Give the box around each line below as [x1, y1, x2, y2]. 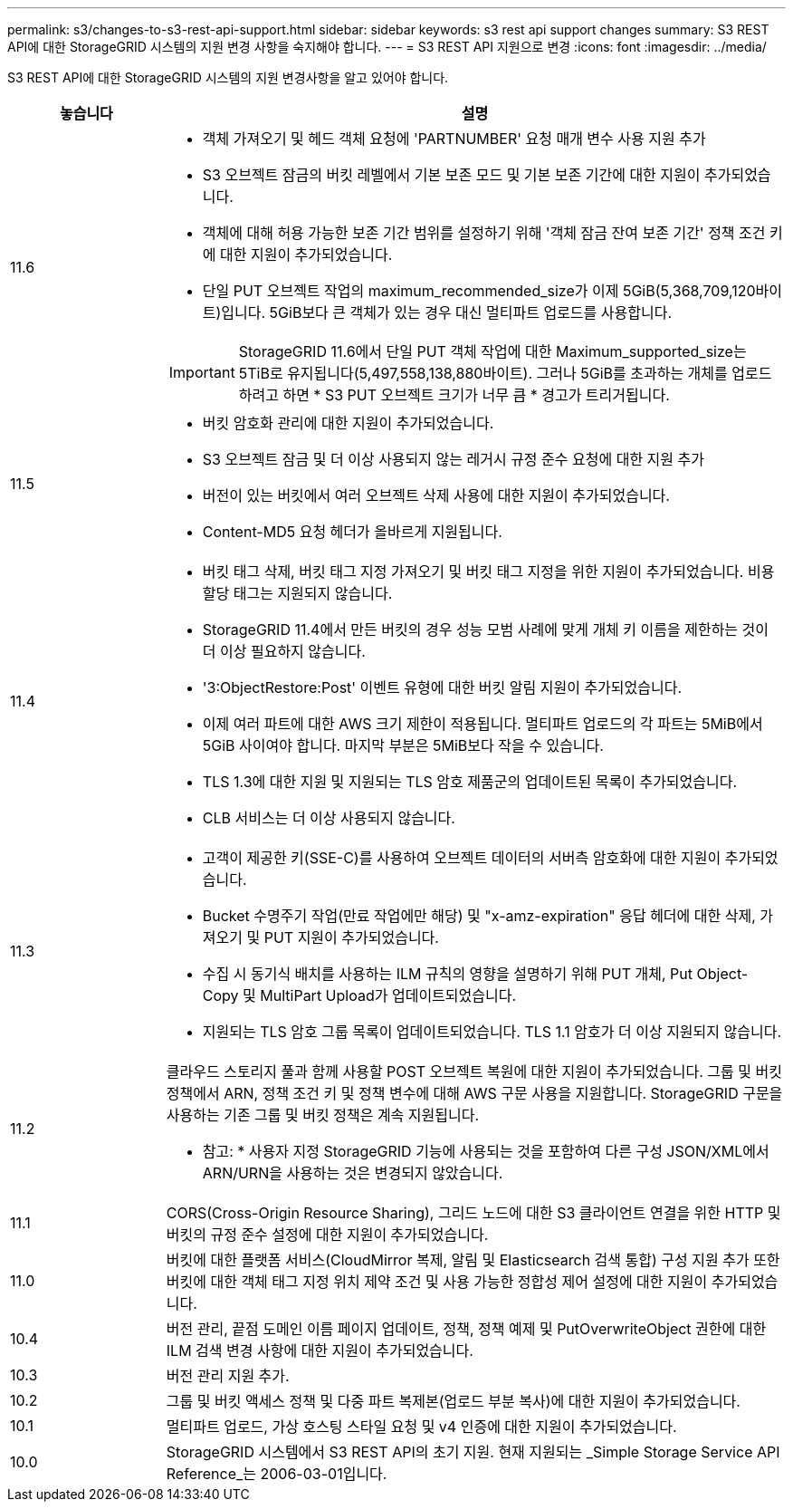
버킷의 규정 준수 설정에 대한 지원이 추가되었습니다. [166, 1225, 489, 1244]
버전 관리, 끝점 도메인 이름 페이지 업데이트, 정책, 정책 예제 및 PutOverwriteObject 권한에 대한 [166, 1320, 767, 1338]
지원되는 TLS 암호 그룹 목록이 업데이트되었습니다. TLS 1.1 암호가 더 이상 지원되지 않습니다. [202, 1023, 782, 1041]
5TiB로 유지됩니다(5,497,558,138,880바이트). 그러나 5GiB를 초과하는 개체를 [238, 364, 728, 382]
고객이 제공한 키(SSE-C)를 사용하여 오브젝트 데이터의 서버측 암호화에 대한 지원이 [202, 849, 721, 867]
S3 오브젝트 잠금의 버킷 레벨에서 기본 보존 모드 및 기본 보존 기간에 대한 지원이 [202, 166, 701, 184]
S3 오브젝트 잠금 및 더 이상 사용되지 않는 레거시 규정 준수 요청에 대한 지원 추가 [202, 450, 704, 468]
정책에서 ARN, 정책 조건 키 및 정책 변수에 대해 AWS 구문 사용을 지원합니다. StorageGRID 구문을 [166, 1084, 783, 1102]
